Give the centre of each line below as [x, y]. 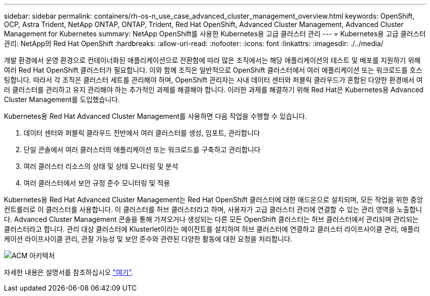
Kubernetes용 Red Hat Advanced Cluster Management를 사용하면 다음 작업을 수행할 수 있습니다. [156, 116]
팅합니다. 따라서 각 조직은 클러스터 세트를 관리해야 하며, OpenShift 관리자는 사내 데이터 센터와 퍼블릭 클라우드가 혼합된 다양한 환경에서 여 [213, 80]
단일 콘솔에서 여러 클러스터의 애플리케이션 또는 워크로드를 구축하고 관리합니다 [142, 149]
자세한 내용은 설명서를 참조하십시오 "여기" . [69, 272]
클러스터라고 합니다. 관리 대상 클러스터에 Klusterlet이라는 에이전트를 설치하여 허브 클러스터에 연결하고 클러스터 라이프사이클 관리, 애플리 [212, 229]
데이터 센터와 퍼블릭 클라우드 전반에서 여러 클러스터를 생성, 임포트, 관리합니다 [142, 133]
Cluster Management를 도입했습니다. [62, 99]
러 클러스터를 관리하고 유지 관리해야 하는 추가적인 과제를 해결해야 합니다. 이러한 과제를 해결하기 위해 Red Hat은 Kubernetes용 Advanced [214, 90]
